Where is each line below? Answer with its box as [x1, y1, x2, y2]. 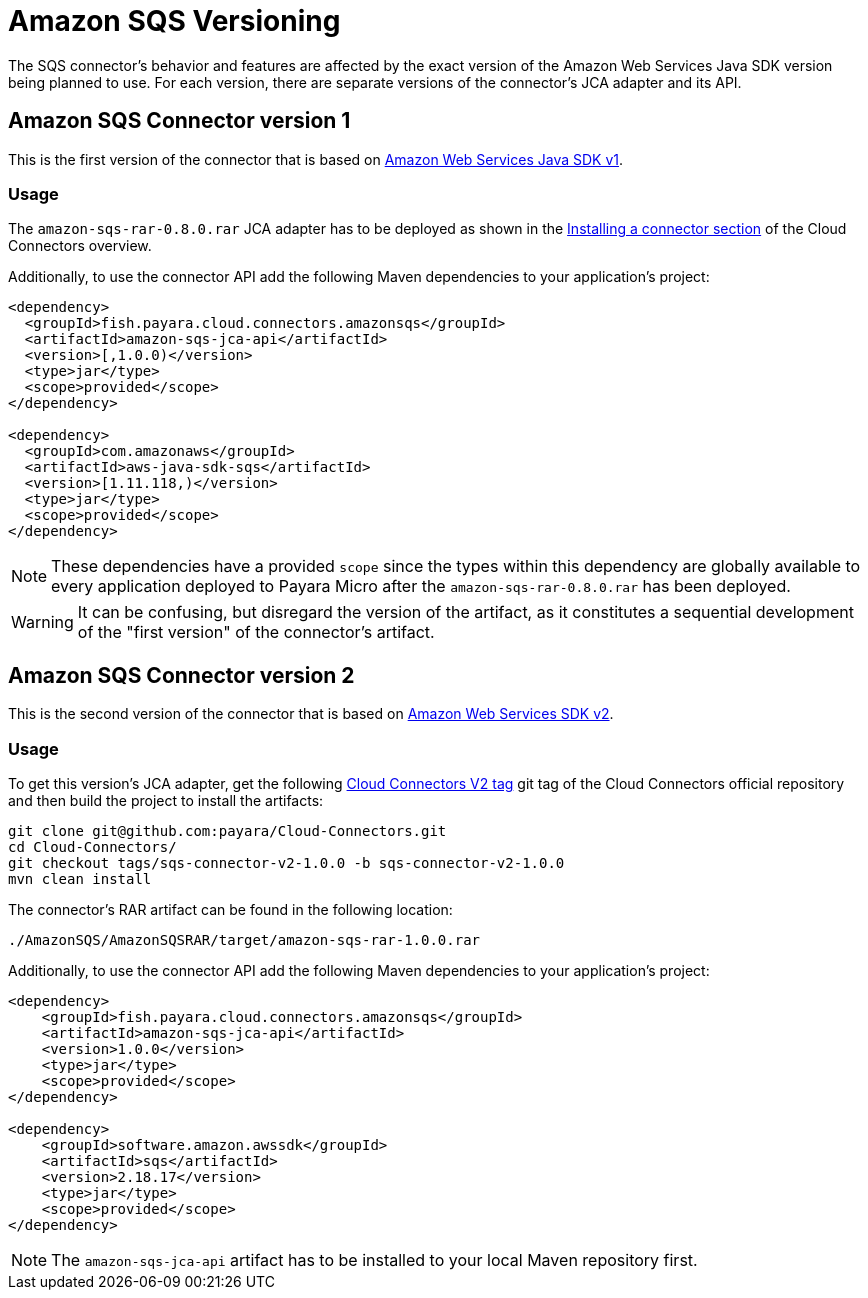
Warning [11, 612, 74, 633]
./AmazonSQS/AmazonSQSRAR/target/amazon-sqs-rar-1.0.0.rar [8, 931, 481, 948]
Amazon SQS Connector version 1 [8, 108, 351, 134]
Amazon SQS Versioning [8, 4, 341, 38]
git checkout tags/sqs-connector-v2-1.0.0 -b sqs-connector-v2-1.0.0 [8, 854, 565, 871]
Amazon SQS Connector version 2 [8, 662, 355, 688]
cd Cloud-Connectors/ [8, 838, 177, 855]
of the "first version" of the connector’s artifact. [77, 622, 435, 643]
